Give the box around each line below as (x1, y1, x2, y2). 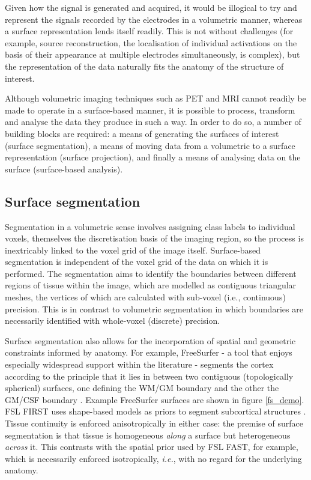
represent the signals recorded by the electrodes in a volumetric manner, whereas (5, 13, 303, 25)
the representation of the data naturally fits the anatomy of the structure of (5, 59, 284, 72)
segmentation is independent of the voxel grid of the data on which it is (5, 255, 268, 268)
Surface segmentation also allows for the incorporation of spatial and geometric (5, 334, 296, 347)
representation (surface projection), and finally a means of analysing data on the (5, 151, 301, 163)
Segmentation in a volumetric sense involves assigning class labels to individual (5, 220, 295, 232)
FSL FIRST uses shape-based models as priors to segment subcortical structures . (5, 405, 306, 418)
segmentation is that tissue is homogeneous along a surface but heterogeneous (5, 428, 291, 441)
